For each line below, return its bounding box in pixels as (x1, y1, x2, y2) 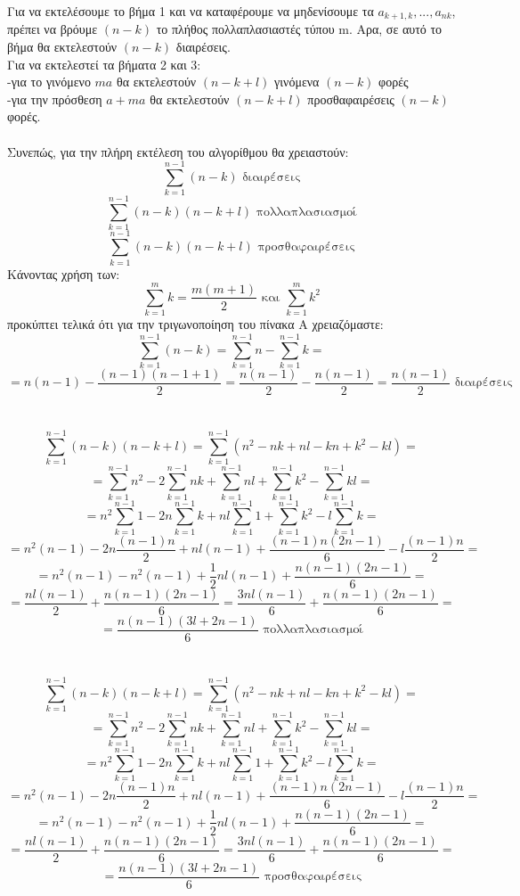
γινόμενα (274, 72, 320, 91)
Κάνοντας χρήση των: (7, 264, 120, 283)
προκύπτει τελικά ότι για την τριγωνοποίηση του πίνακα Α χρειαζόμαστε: (7, 315, 384, 333)
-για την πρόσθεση (7, 89, 102, 108)
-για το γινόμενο (7, 72, 91, 91)
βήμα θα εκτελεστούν (7, 37, 118, 56)
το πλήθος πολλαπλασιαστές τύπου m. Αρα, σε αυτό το (156, 20, 443, 38)
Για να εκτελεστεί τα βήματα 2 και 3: (7, 54, 201, 73)
